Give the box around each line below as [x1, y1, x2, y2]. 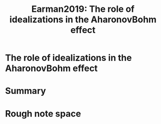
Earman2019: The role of [31, 3, 135, 15]
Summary [5, 85, 46, 97]
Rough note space [5, 108, 81, 119]
